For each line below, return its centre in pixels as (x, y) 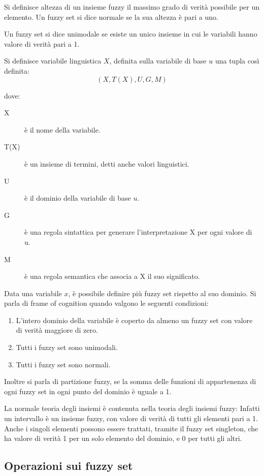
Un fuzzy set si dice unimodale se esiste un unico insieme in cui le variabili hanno (131, 34)
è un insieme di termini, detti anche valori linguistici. (107, 163)
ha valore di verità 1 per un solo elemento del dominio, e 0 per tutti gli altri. (123, 438)
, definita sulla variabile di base (158, 61)
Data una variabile (33, 293)
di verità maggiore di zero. (57, 330)
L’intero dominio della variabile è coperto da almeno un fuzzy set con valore (134, 320)
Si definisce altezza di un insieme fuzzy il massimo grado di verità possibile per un (132, 7)
